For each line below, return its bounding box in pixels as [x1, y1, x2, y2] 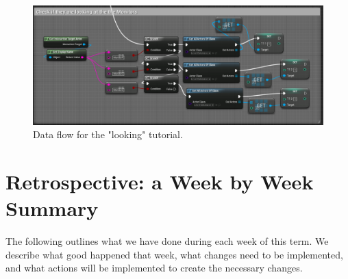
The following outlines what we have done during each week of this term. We [5, 234, 329, 248]
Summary [5, 194, 99, 222]
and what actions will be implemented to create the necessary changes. [5, 261, 303, 275]
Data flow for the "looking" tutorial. [33, 127, 183, 142]
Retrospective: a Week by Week [5, 168, 314, 196]
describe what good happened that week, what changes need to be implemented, [5, 247, 343, 261]
